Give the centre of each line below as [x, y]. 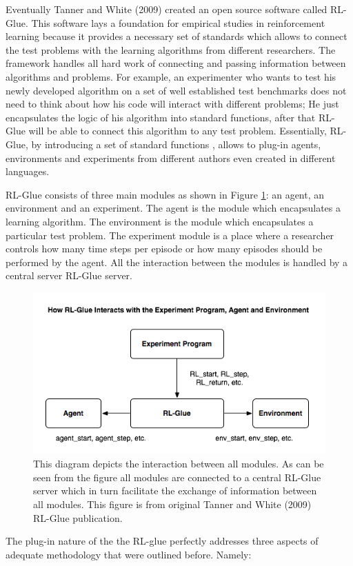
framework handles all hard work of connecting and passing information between [176, 63]
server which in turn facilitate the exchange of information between [175, 491]
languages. [28, 171]
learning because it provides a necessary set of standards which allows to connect [176, 36]
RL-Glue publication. [78, 517]
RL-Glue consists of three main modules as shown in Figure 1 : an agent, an [165, 194]
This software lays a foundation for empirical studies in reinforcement [178, 22]
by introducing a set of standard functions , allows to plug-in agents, [176, 144]
